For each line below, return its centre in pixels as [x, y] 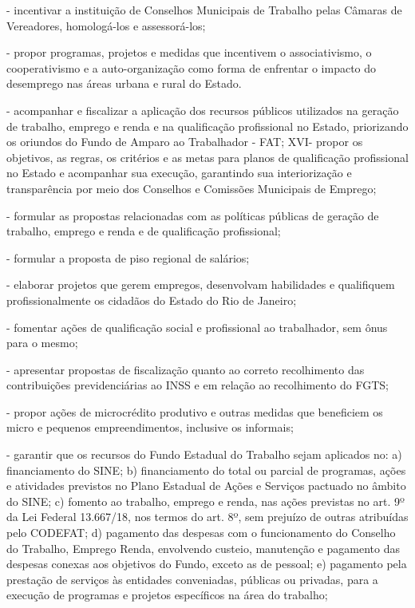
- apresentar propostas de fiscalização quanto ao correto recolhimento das [186, 369]
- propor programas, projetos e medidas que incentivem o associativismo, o [189, 52]
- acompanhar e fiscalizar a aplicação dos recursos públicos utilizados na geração [203, 110]
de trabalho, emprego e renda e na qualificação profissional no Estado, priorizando [207, 126]
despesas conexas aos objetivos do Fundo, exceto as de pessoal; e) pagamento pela [207, 564]
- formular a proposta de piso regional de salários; [128, 257]
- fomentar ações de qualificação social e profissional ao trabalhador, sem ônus [197, 327]
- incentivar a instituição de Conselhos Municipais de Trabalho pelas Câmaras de [204, 10]
